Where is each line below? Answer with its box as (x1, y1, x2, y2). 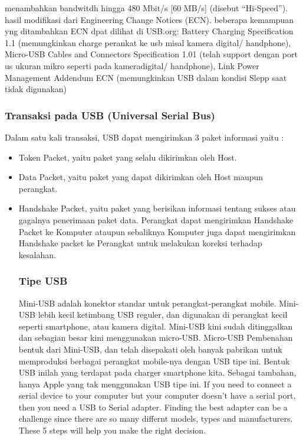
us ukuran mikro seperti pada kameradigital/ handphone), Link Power (5, 59, 259, 71)
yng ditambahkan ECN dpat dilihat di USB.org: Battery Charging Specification (5, 25, 294, 37)
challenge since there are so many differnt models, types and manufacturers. (18, 412, 293, 425)
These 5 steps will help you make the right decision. (18, 424, 206, 436)
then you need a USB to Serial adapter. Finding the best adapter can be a (18, 400, 288, 413)
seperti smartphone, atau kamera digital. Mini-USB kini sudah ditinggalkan (18, 320, 293, 332)
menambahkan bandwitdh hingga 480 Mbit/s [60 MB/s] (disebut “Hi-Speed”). (5, 2, 288, 14)
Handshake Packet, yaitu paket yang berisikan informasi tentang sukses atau (18, 202, 296, 214)
